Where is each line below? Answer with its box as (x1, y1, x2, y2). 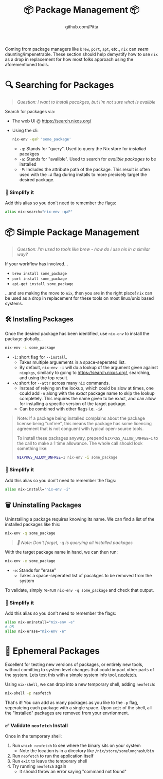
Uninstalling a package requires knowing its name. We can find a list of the (5, 516, 155, 522)
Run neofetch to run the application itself (12, 753, 94, 759)
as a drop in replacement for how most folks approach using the (5, 56, 134, 62)
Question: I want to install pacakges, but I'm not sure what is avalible (17, 99, 156, 105)
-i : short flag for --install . (12, 354, 67, 360)
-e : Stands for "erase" (12, 567, 56, 573)
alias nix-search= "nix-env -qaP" (5, 210, 73, 214)
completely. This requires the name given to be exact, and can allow (19, 395, 156, 401)
